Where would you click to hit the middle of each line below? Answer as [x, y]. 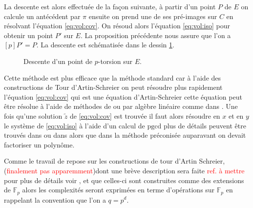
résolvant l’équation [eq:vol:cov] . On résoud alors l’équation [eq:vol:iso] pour [117, 26]
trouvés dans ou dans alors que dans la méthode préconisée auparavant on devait [125, 135]
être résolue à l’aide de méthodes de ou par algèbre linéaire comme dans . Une [121, 106]
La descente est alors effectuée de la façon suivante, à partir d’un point [110, 6]
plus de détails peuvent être [205, 125]
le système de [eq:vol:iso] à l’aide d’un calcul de [74, 125]
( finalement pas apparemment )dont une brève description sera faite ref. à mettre [124, 170]
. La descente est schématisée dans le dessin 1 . [105, 45]
